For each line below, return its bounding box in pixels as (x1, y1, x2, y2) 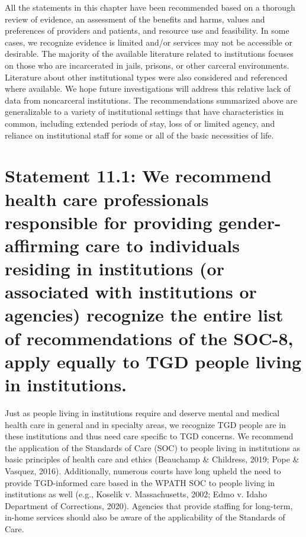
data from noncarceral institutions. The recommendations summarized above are (5, 94, 298, 106)
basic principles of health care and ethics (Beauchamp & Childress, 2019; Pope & (5, 453, 299, 465)
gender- (218, 210, 281, 234)
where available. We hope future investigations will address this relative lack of (5, 82, 291, 95)
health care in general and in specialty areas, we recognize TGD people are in (5, 418, 286, 430)
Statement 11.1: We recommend (5, 163, 272, 188)
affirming (5, 233, 79, 257)
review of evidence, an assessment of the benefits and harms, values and (5, 12, 265, 25)
